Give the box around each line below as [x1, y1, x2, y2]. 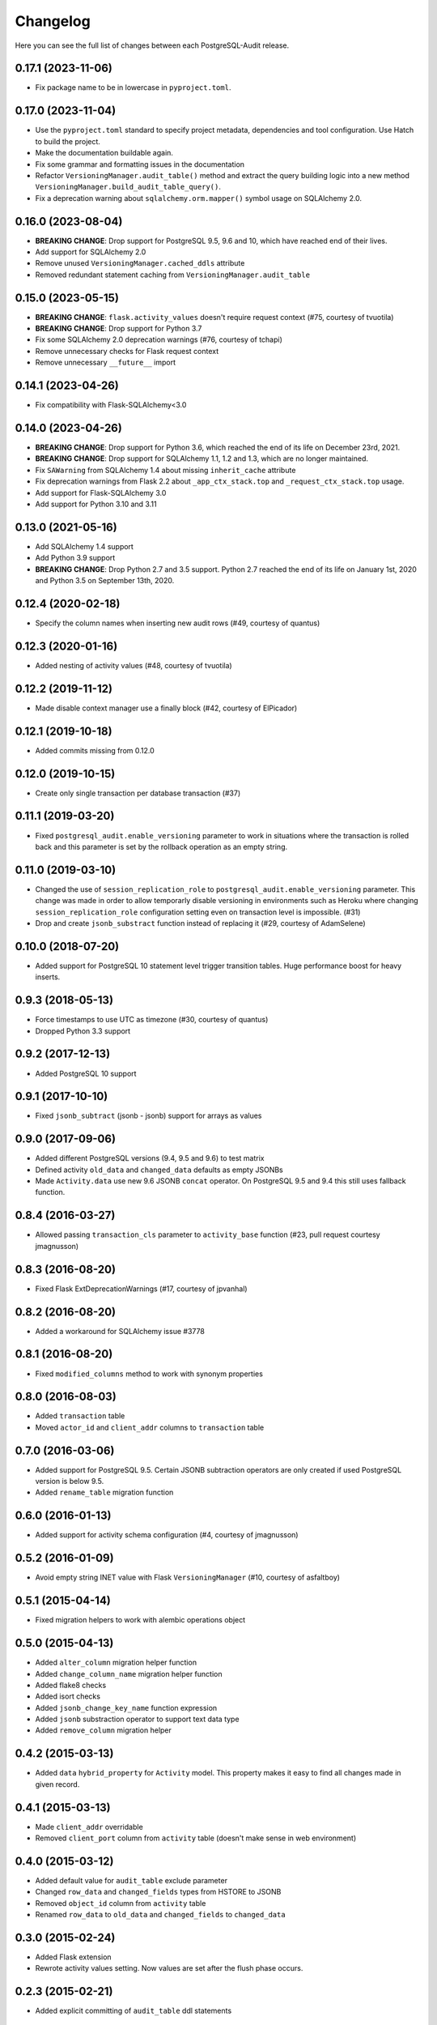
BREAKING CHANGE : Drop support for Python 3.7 [35, 324, 202, 334]
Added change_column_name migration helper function [35, 1669, 223, 1678]
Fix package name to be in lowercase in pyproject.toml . [35, 83, 231, 92]
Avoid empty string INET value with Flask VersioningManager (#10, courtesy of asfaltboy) [35, 1572, 340, 1583]
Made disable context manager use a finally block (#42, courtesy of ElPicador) [35, 703, 298, 713]
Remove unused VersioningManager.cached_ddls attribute [35, 258, 245, 268]
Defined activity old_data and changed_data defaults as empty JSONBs [35, 1165, 283, 1174]
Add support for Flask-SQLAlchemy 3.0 [35, 488, 167, 497]
